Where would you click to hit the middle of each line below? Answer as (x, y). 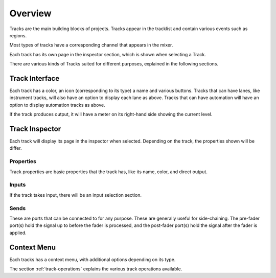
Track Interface (34, 78)
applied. (18, 233)
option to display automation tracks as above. (57, 105)
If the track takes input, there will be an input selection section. (75, 195)
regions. (18, 35)
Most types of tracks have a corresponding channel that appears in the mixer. (91, 45)
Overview (30, 13)
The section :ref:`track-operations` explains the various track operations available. (96, 269)
